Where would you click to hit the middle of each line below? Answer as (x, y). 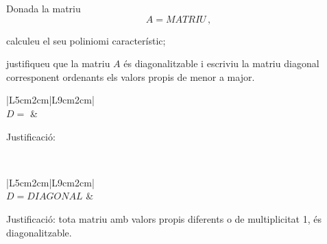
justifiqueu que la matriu (58, 63)
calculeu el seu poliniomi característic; (86, 40)
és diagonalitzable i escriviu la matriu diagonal (221, 63)
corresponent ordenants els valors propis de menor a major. (131, 76)
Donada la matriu (44, 8)
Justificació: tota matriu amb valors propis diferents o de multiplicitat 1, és (164, 218)
